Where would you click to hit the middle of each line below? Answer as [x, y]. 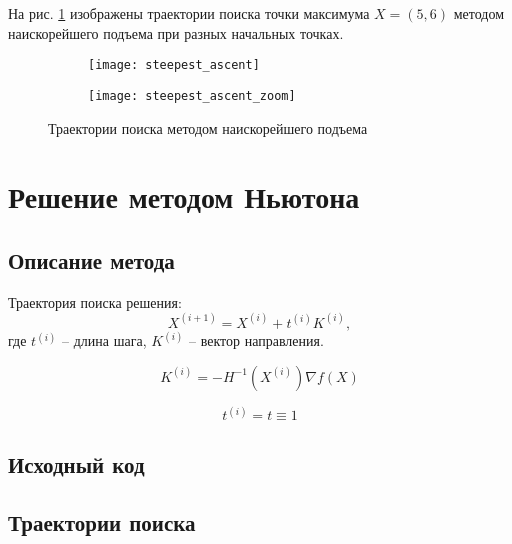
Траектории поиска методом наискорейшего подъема [208, 127]
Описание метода [91, 259]
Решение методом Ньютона [184, 196]
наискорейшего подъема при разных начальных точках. [176, 32]
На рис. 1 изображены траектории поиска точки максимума [189, 13]
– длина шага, [104, 340]
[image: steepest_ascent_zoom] [192, 95]
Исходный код [76, 463]
